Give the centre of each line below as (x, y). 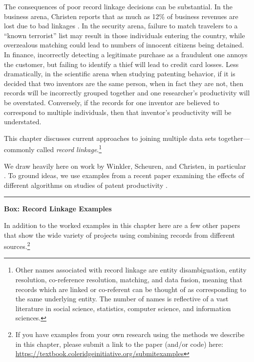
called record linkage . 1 (69, 148)
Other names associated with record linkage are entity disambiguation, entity (131, 270)
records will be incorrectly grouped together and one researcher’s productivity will (127, 93)
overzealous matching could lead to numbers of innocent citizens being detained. (124, 45)
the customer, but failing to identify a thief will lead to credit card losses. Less (121, 64)
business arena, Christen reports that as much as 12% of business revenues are (121, 16)
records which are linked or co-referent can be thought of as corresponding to (131, 289)
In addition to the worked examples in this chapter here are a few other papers (122, 225)
